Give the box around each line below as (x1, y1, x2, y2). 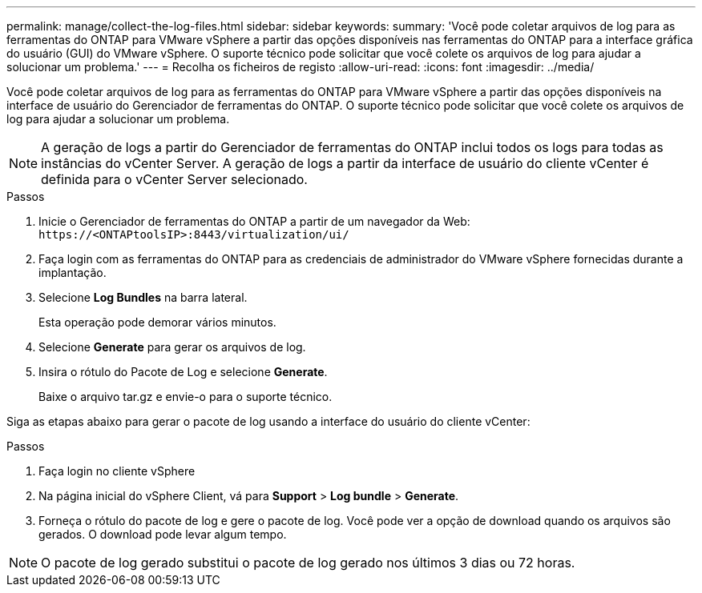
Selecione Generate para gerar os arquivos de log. (38, 340, 306, 354)
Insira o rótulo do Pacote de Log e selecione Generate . (38, 365, 328, 379)
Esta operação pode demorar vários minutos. (38, 315, 276, 329)
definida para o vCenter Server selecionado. (41, 171, 308, 187)
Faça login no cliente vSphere (38, 464, 196, 478)
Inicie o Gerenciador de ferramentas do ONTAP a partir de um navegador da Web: (38, 214, 470, 228)
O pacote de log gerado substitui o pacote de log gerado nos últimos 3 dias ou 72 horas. (41, 555, 575, 571)
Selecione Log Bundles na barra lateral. (38, 290, 248, 304)
